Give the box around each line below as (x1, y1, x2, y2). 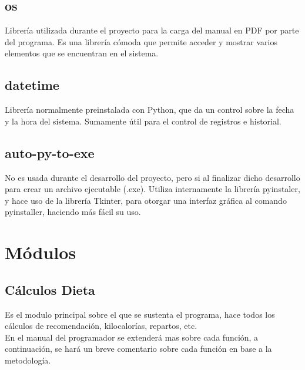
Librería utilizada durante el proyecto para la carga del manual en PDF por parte (5, 24, 299, 36)
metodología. (5, 354, 51, 366)
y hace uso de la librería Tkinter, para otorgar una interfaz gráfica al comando (5, 194, 287, 206)
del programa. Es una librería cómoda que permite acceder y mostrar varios (5, 35, 277, 48)
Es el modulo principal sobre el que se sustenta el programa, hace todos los (5, 308, 275, 320)
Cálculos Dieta (5, 280, 95, 298)
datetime (5, 76, 59, 94)
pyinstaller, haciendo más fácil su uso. (5, 206, 141, 218)
